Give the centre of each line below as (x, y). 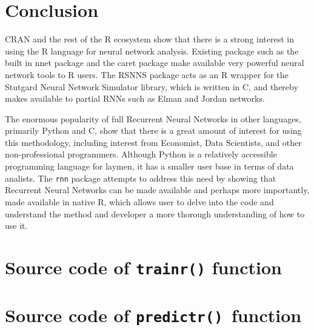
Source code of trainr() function (143, 267)
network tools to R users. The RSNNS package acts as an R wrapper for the (147, 74)
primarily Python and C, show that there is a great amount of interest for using (153, 130)
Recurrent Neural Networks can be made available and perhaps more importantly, (157, 190)
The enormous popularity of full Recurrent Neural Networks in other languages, (153, 118)
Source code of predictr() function (153, 315)
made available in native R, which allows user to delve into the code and (139, 201)
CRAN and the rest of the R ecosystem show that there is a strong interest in (150, 39)
